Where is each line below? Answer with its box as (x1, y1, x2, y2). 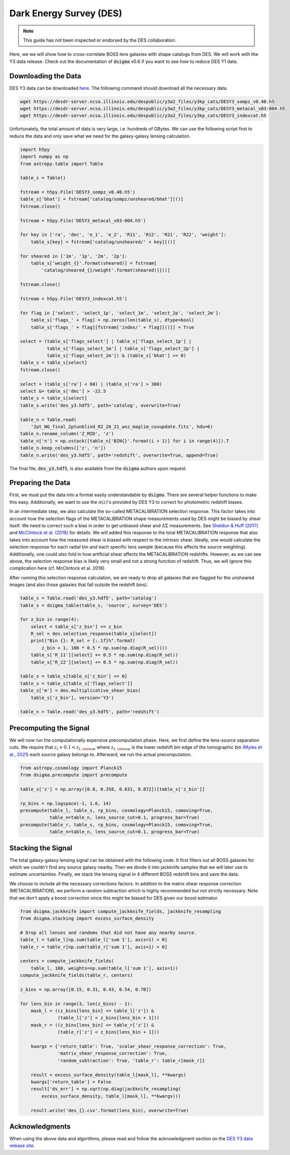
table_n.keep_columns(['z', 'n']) (20, 445, 106, 451)
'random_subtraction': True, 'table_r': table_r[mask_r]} (57, 1057, 205, 1064)
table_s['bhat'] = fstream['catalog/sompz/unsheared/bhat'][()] (20, 196, 184, 202)
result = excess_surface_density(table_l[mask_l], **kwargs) (30, 1072, 186, 1078)
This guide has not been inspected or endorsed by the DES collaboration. (23, 37, 177, 43)
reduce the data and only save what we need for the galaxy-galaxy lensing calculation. (9, 133, 191, 139)
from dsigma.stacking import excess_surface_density (20, 915, 154, 921)
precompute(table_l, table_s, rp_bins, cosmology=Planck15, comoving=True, (20, 808, 213, 813)
